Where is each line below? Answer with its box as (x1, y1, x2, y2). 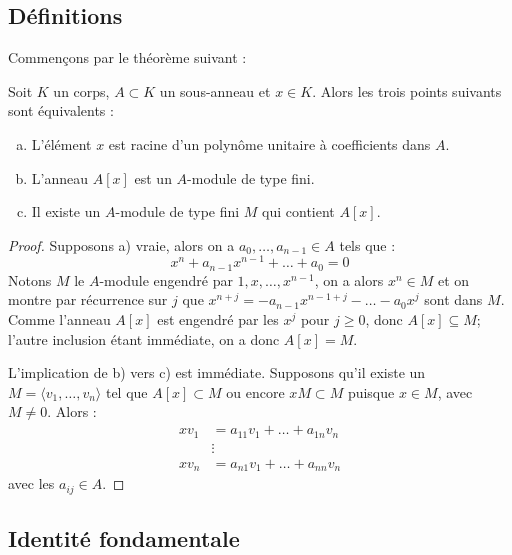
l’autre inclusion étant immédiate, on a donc (8, 328, 280, 349)
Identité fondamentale (8, 522, 240, 553)
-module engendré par (99, 269, 233, 290)
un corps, (53, 80, 110, 101)
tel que (105, 381, 148, 402)
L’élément (31, 133, 92, 154)
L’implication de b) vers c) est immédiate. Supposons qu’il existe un (8, 362, 426, 383)
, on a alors (314, 269, 384, 290)
